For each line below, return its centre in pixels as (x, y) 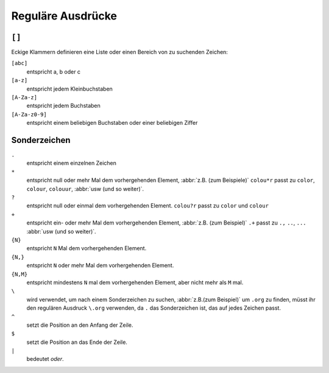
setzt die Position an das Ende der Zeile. (77, 342)
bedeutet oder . (45, 359)
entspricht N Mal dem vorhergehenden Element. (87, 248)
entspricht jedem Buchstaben (63, 106)
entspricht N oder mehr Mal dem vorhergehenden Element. (100, 265)
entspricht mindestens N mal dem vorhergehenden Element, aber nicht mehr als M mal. (135, 282)
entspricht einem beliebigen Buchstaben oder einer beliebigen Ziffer (112, 123)
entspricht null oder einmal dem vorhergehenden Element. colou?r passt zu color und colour (148, 206)
